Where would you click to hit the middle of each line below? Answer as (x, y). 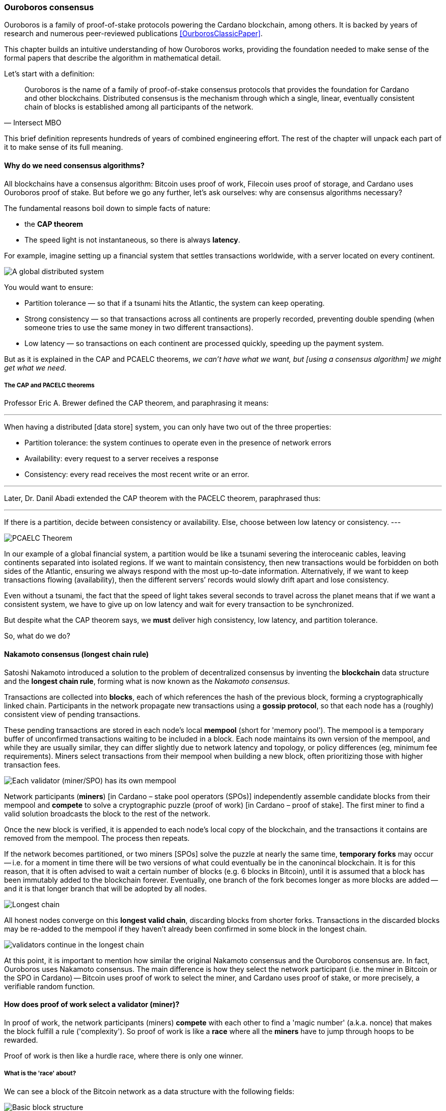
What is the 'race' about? (40, 1074)
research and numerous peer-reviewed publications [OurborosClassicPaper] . (133, 34)
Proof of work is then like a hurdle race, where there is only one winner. (124, 1055)
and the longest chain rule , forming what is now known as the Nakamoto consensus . (147, 681)
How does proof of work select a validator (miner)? (92, 1004)
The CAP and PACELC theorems (49, 385)
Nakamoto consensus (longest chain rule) (77, 654)
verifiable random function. (50, 986)
